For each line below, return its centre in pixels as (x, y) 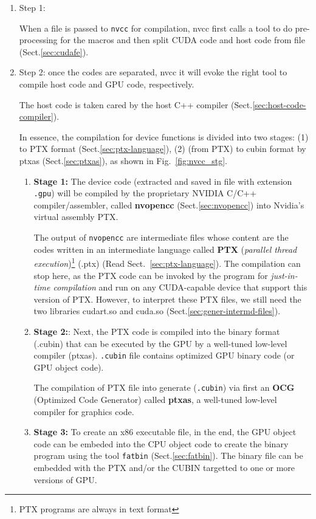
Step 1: (32, 7)
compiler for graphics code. (84, 411)
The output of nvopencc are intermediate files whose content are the (161, 237)
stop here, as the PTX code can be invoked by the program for (151, 275)
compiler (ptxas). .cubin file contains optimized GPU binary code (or (164, 355)
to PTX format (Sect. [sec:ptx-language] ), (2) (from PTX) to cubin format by (163, 149)
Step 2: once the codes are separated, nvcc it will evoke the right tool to (153, 72)
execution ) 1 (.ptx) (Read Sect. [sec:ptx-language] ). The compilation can (167, 262)
